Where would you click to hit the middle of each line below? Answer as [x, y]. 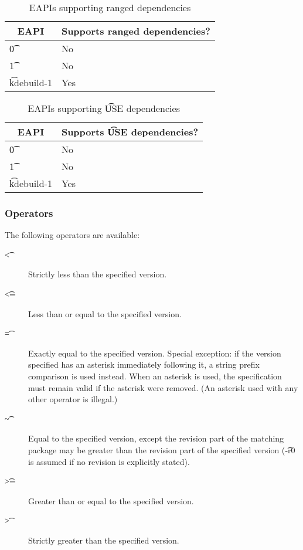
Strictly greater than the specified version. [104, 540]
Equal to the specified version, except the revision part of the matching [156, 438]
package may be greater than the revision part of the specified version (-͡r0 [162, 449]
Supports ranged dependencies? [136, 31]
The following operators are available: [72, 235]
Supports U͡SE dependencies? [130, 132]
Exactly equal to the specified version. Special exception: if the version [155, 353]
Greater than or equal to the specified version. [111, 500]
